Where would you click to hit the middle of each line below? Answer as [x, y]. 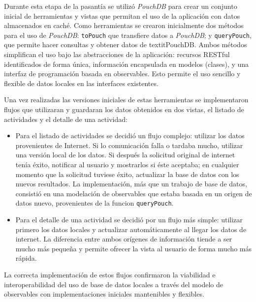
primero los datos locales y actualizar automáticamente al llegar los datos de [131, 229]
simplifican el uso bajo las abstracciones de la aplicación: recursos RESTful [117, 54]
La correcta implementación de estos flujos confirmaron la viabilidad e [110, 274]
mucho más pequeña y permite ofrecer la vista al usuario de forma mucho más [133, 248]
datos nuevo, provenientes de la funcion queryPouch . [95, 203]
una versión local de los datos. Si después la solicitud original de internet [125, 155]
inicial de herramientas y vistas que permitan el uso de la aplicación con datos [122, 15]
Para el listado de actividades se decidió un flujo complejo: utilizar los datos [130, 136]
